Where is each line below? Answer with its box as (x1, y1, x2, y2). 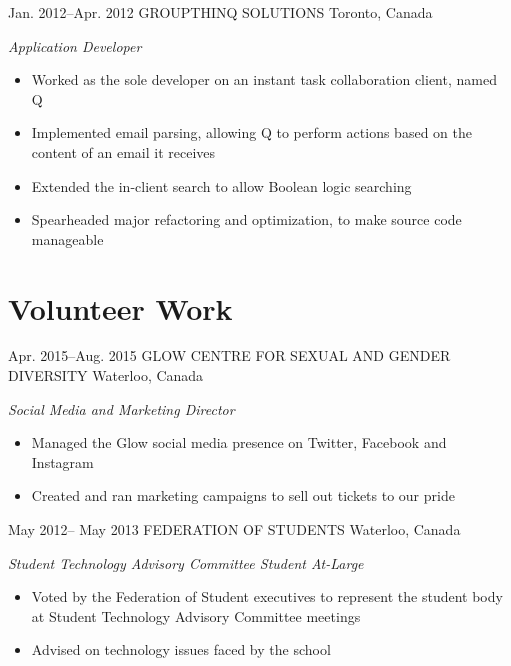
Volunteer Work (8, 287, 233, 328)
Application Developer (8, 35, 142, 56)
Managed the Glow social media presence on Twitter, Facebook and (31, 432, 447, 453)
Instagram (31, 451, 94, 472)
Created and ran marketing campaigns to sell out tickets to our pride (31, 485, 455, 506)
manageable (31, 228, 104, 249)
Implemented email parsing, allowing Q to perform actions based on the (31, 122, 472, 143)
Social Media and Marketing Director (8, 398, 235, 419)
